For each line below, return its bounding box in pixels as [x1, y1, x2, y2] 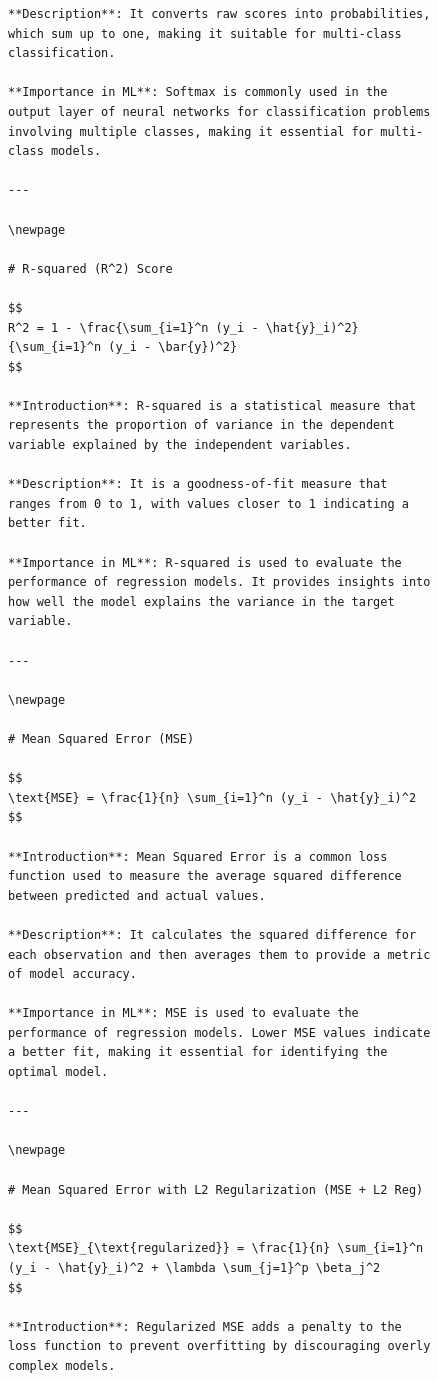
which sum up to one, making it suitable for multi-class [8, 26, 402, 41]
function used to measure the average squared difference [8, 869, 402, 884]
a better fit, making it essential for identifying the [8, 1045, 388, 1060]
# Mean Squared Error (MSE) [8, 731, 195, 746]
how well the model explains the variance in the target [8, 594, 395, 609]
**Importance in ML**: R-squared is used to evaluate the [8, 555, 402, 570]
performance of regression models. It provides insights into [8, 575, 431, 590]
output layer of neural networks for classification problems [8, 104, 431, 119]
